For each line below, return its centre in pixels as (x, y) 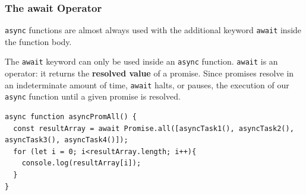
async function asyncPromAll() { (71, 117)
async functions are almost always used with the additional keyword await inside (153, 30)
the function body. (38, 41)
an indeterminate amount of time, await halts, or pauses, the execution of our (147, 84)
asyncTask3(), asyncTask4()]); (67, 140)
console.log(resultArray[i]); (81, 163)
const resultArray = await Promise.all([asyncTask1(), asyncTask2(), (154, 128)
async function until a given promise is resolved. (93, 96)
